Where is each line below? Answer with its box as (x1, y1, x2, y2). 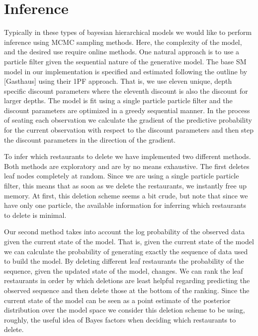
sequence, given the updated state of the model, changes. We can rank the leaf (4, 265, 243, 276)
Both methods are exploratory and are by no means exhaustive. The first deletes (4, 161, 250, 171)
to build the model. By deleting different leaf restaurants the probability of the (4, 256, 244, 266)
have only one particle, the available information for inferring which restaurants (4, 200, 246, 210)
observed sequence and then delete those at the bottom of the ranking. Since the (4, 285, 250, 295)
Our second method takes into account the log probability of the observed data (4, 226, 245, 237)
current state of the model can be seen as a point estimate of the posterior (4, 295, 231, 305)
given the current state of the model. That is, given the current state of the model (4, 236, 254, 246)
